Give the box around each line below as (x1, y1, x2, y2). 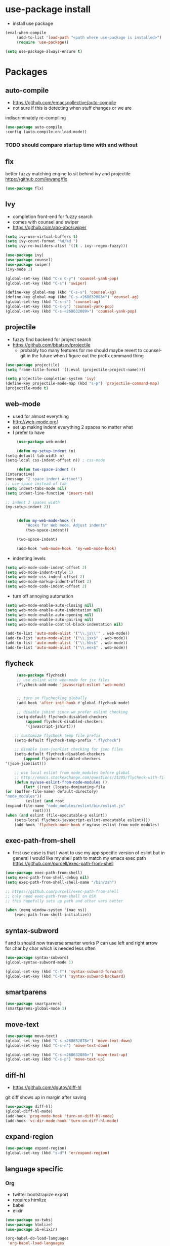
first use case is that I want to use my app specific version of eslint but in (12, 850, 165, 856)
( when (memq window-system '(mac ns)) (5, 908, 87, 913)
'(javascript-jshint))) (25, 724, 76, 729)
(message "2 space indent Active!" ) (5, 477, 82, 482)
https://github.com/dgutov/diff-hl (12, 1084, 82, 1091)
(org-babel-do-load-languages (5, 1236, 69, 1241)
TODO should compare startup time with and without (5, 141, 138, 148)
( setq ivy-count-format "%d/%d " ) (5, 239, 78, 244)
